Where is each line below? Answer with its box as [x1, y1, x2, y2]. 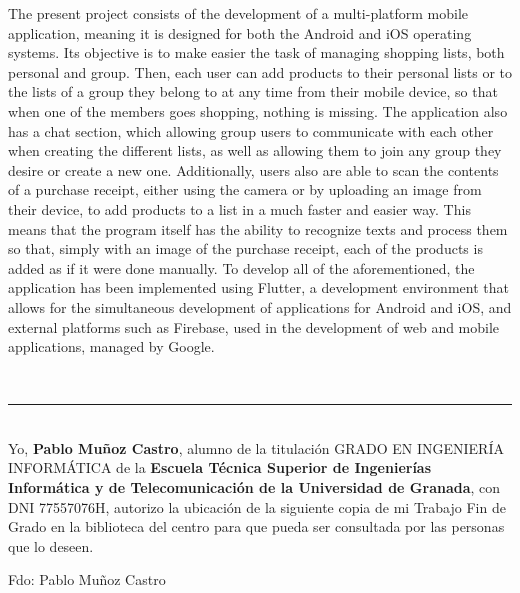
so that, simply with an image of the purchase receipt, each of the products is [8, 238, 483, 259]
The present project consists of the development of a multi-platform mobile [8, 3, 469, 23]
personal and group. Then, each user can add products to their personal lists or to [8, 61, 512, 82]
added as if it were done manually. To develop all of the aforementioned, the [8, 257, 475, 278]
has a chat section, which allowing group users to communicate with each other [8, 120, 494, 141]
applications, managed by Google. [8, 336, 215, 357]
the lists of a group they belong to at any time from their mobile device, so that [8, 81, 498, 102]
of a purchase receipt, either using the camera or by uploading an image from [8, 179, 482, 200]
